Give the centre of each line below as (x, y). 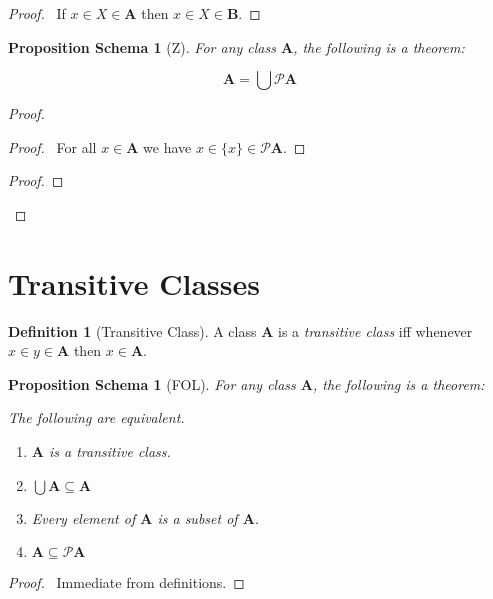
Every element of (83, 517)
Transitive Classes (134, 282)
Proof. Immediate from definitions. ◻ (126, 582)
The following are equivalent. (96, 417)
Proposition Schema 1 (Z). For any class (142, 46)
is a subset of (197, 517)
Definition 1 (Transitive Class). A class (132, 330)
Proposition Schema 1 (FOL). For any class (152, 383)
